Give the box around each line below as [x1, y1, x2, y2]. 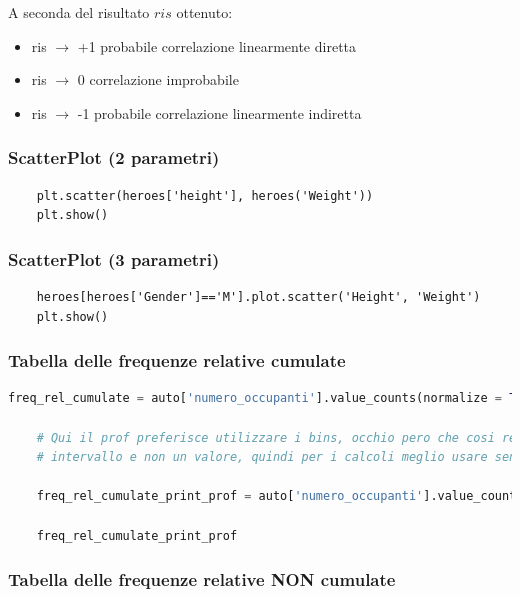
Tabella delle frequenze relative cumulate [8, 348, 346, 373]
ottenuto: [176, 2, 233, 22]
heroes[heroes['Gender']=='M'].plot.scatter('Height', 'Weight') [36, 290, 481, 304]
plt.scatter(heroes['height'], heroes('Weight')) [36, 188, 374, 203]
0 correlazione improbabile [77, 69, 239, 90]
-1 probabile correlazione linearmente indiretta [77, 102, 362, 123]
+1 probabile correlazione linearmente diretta [77, 35, 357, 56]
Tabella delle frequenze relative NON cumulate [8, 567, 396, 592]
